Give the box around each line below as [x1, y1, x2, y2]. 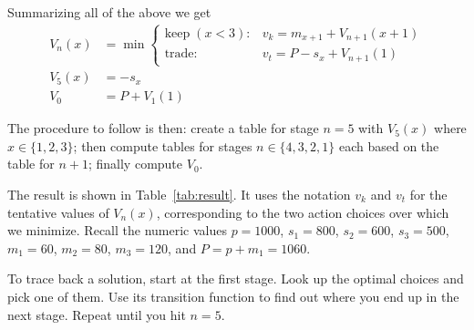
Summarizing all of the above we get [7, 3, 211, 21]
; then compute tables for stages [73, 136, 252, 155]
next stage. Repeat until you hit [7, 304, 186, 324]
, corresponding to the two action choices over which [156, 202, 449, 222]
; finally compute [88, 154, 183, 173]
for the [409, 184, 448, 203]
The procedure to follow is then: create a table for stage [7, 119, 319, 138]
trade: [164, 47, 198, 61]
